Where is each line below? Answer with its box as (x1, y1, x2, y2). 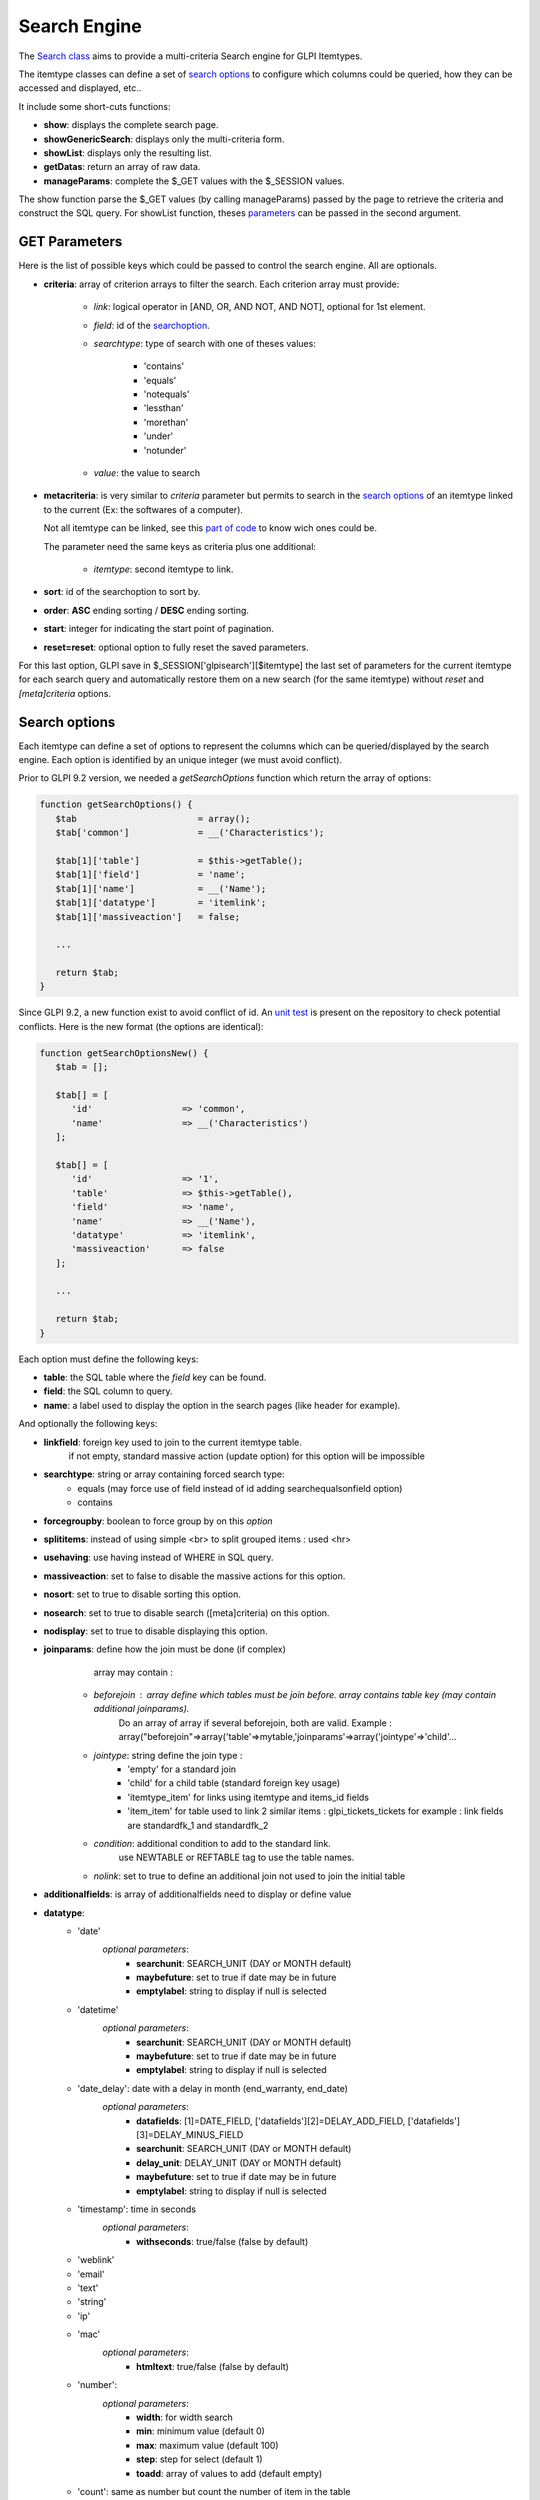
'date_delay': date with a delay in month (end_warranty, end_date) (77, 2082, 349, 2094)
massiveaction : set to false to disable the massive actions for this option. (43, 1570, 346, 1582)
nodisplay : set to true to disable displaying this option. (43, 1625, 269, 1637)
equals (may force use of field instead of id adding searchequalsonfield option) (77, 1482, 403, 1494)
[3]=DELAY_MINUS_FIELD (136, 2129, 244, 2140)
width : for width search (136, 2411, 234, 2424)
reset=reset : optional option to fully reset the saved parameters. (43, 641, 309, 653)
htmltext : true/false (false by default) (136, 2360, 290, 2372)
